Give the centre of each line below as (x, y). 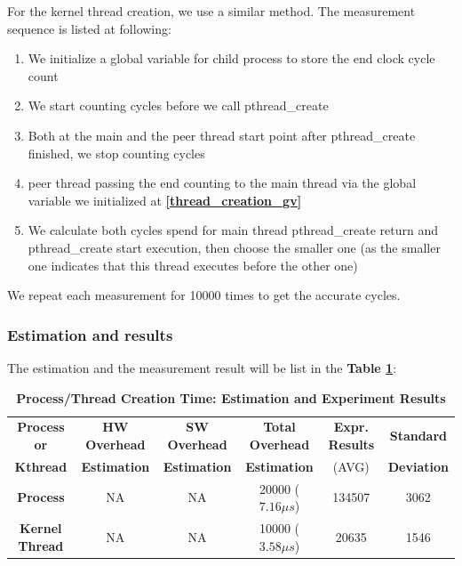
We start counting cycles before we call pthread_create (178, 105)
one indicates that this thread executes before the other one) (193, 265)
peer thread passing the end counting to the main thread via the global (222, 183)
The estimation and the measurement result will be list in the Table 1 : (202, 367)
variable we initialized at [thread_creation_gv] (165, 200)
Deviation (418, 466)
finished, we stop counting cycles (116, 153)
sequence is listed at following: (89, 28)
